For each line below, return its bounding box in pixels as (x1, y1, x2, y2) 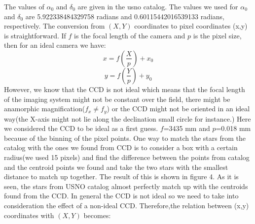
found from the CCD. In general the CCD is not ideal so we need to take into (4, 191, 239, 201)
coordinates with (4, 210, 54, 220)
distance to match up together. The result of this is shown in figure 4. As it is (4, 171, 239, 182)
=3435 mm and (163, 123, 210, 133)
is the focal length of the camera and (74, 30, 185, 40)
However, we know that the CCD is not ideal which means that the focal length (4, 84, 245, 94)
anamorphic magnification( (4, 103, 85, 114)
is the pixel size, (193, 30, 242, 40)
